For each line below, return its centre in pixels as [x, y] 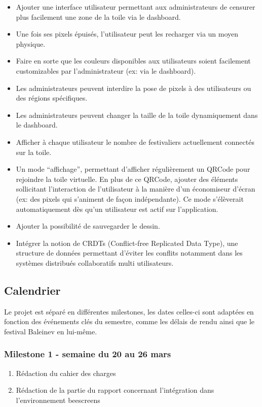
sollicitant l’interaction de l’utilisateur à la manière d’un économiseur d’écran [136, 189]
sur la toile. [34, 152]
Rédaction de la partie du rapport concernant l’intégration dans [115, 390]
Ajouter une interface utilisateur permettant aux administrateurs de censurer [136, 7]
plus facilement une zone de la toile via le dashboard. [98, 17]
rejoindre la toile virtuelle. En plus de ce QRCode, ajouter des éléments [127, 179]
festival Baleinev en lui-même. [51, 331]
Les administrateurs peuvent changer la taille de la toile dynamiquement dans [137, 115]
